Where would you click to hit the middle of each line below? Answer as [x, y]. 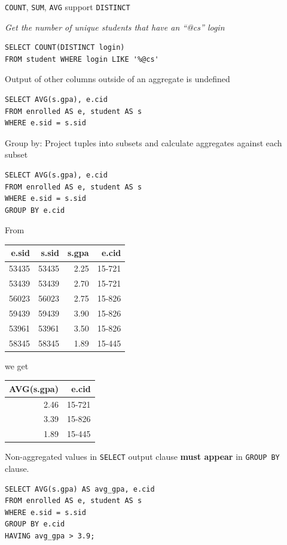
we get [17, 365]
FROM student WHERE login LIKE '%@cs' [82, 59]
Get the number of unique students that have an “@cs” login [115, 27]
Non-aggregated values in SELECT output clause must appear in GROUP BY [142, 457]
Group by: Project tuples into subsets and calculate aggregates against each [143, 142]
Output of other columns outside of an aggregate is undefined [117, 79]
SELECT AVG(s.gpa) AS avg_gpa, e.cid [80, 489]
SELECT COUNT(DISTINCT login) [65, 48]
